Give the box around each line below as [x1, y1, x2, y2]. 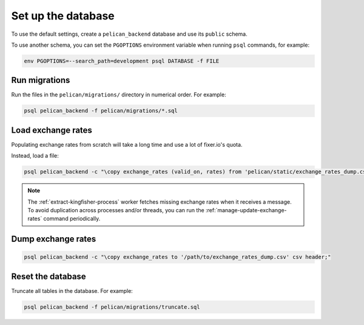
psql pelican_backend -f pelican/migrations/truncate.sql [24, 303, 200, 310]
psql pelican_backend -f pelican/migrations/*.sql [24, 107, 178, 115]
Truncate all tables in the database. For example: [11, 287, 133, 294]
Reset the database [11, 271, 86, 281]
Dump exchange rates [11, 234, 96, 244]
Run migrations [11, 75, 70, 85]
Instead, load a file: [11, 152, 59, 159]
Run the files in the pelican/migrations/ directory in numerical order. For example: [11, 91, 227, 98]
